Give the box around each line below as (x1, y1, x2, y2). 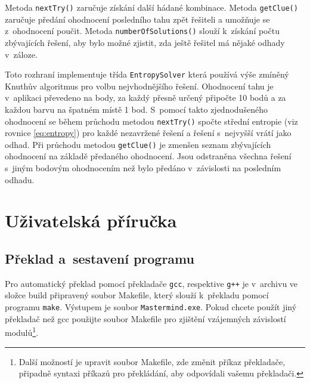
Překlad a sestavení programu (5, 249, 194, 267)
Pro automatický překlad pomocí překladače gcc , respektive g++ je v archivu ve (5, 277, 298, 289)
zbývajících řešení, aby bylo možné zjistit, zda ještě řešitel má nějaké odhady (5, 36, 285, 48)
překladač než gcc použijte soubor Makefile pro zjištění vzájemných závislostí (5, 312, 286, 325)
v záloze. (5, 48, 38, 60)
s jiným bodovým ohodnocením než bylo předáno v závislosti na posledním (5, 162, 281, 174)
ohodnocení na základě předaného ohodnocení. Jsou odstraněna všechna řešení (5, 150, 292, 162)
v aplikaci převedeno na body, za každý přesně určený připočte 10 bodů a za (5, 91, 286, 104)
